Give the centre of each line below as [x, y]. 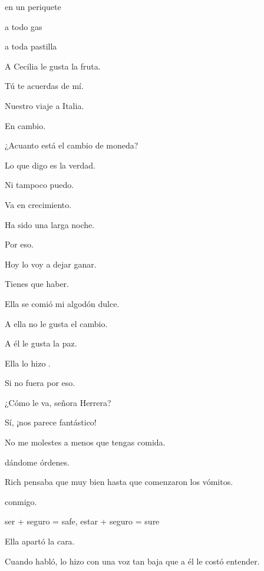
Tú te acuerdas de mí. [44, 86]
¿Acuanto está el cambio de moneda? [72, 145]
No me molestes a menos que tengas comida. [85, 442]
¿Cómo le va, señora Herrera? [58, 402]
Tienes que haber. [37, 284]
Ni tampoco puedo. [39, 185]
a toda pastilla [31, 46]
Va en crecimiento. [38, 204]
